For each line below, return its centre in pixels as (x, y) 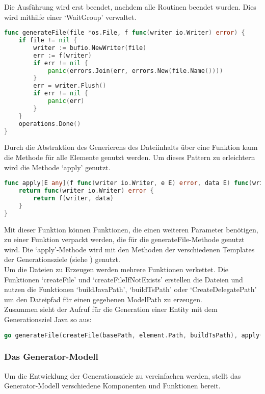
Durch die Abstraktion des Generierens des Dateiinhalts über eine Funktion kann (131, 147)
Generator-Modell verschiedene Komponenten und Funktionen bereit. (112, 386)
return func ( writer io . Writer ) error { (86, 191)
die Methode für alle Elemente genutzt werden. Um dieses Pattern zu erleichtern (130, 157)
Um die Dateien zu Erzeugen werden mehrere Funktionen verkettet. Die (116, 269)
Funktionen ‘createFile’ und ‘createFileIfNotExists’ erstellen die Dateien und (124, 279)
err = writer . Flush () (70, 86)
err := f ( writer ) (62, 55)
